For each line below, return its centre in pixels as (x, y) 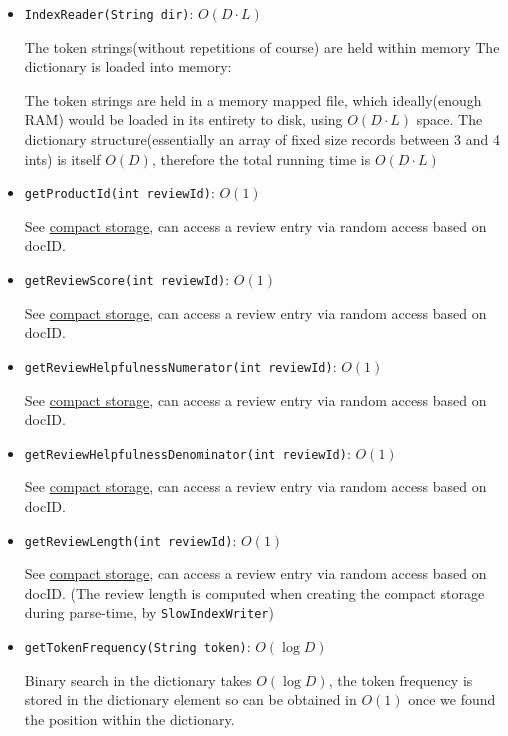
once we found (452, 699)
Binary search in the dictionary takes (138, 679)
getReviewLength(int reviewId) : (130, 539)
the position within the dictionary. (129, 718)
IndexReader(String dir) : (109, 13)
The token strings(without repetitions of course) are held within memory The (262, 46)
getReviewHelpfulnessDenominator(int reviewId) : (187, 452)
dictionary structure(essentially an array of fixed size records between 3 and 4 (262, 139)
